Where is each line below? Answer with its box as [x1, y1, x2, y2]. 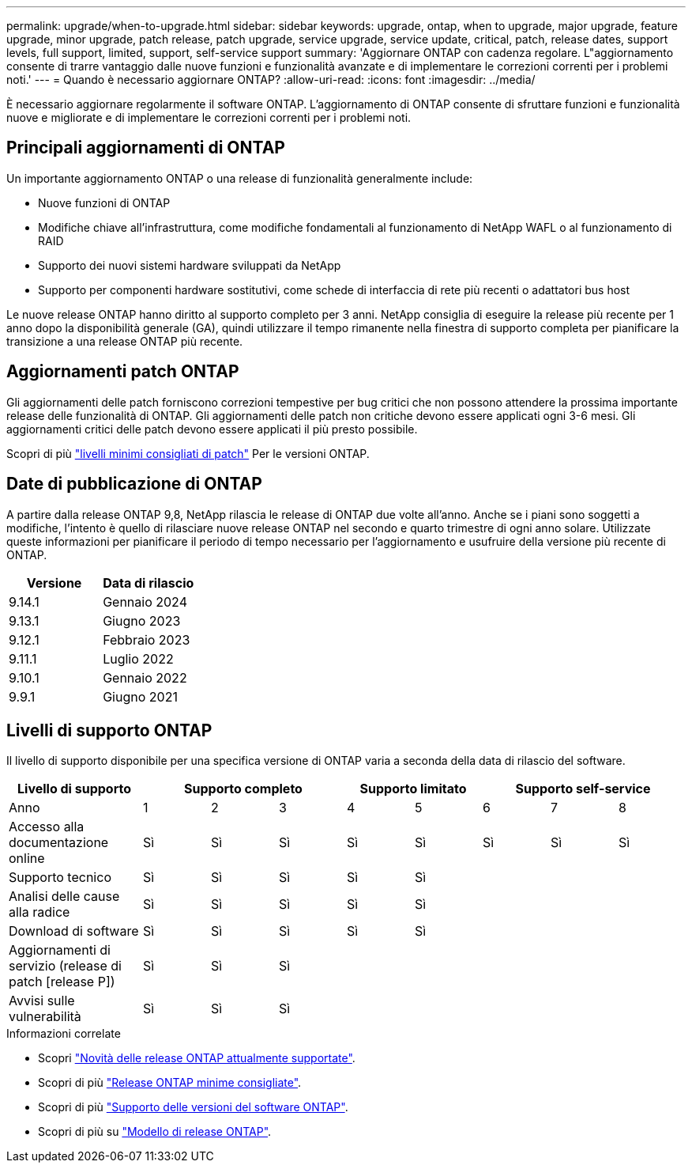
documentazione [9, 834, 109, 851]
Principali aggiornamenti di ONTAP [6, 138, 285, 158]
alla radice [9, 904, 70, 921]
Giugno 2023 [103, 612, 181, 629]
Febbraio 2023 [103, 631, 190, 648]
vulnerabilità [9, 1008, 81, 1025]
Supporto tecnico [9, 869, 111, 886]
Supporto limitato [359, 781, 467, 797]
